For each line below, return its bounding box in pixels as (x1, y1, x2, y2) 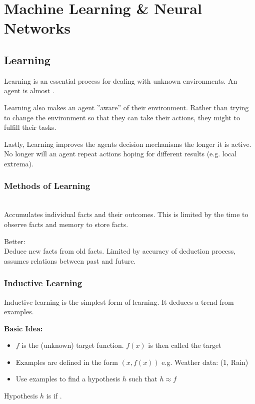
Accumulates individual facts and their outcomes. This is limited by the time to (4, 209, 248, 220)
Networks (4, 18, 71, 38)
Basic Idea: (4, 323, 43, 333)
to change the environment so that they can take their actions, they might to (4, 112, 240, 122)
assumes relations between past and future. (4, 255, 136, 266)
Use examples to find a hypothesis (15, 373, 120, 384)
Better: (4, 236, 25, 246)
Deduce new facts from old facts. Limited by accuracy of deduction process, (4, 246, 236, 256)
